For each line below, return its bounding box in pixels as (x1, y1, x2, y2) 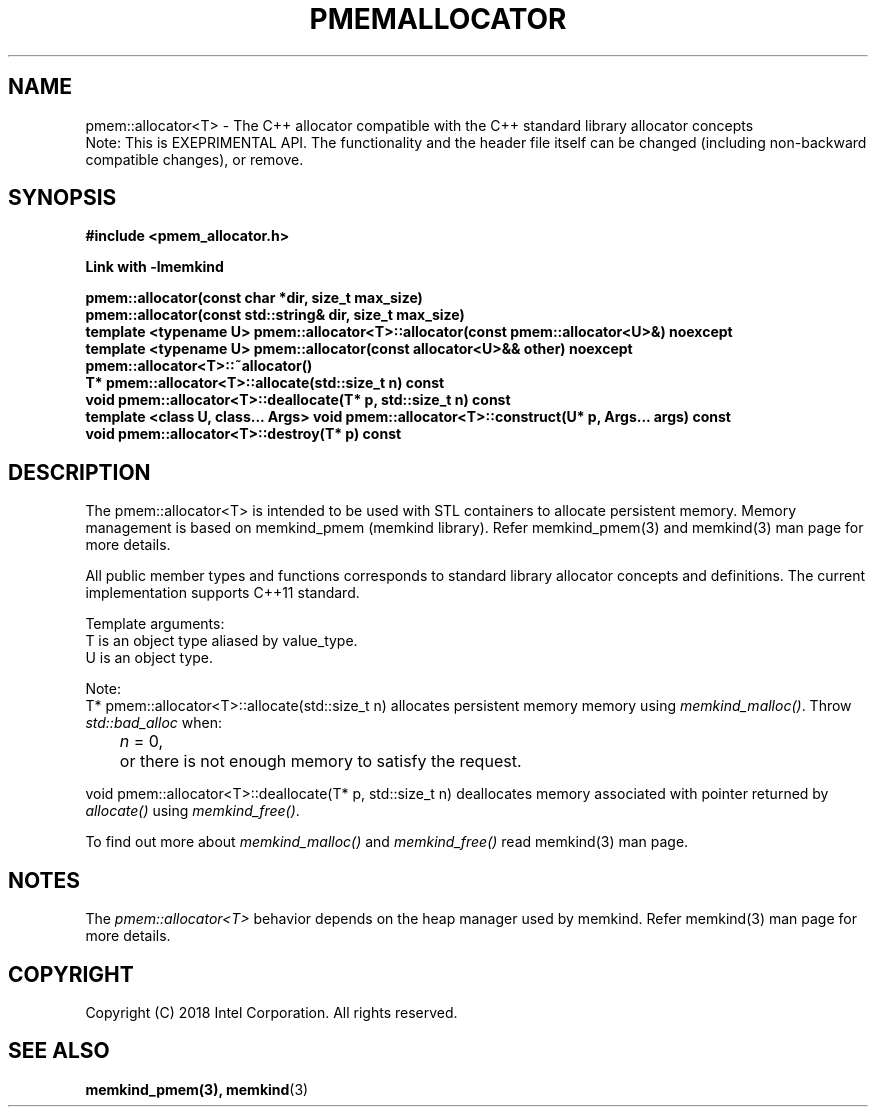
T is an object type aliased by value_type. (85, 632, 358, 650)
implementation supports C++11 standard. (85, 584, 360, 602)
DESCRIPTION (8, 459, 151, 485)
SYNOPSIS (8, 185, 117, 211)
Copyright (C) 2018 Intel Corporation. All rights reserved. (85, 1003, 458, 1021)
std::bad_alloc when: (85, 714, 222, 732)
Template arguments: (85, 615, 225, 633)
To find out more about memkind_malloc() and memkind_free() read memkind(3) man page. (85, 833, 689, 851)
